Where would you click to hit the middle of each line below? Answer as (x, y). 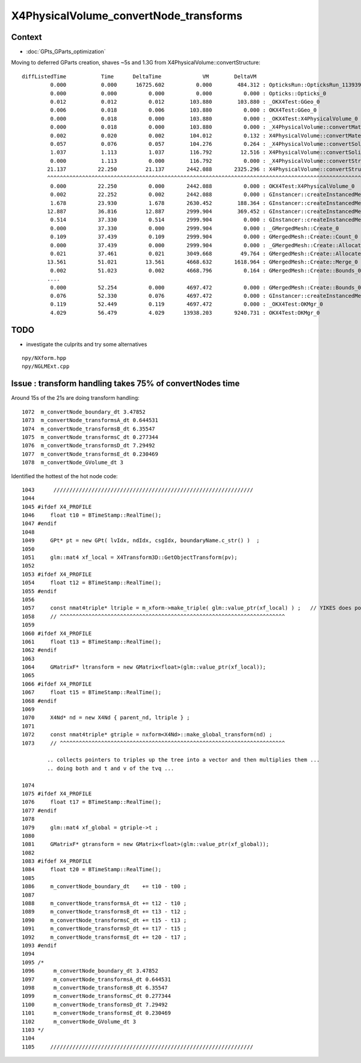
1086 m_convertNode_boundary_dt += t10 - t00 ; (104, 887)
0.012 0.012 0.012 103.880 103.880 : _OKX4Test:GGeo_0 (185, 102)
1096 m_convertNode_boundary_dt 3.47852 (90, 971)
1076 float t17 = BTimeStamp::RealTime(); (92, 802)
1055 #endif (39, 591)
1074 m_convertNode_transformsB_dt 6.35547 (89, 429)
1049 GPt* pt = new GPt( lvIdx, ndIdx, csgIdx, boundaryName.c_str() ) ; (141, 541)
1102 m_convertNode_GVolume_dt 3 (79, 1021)
